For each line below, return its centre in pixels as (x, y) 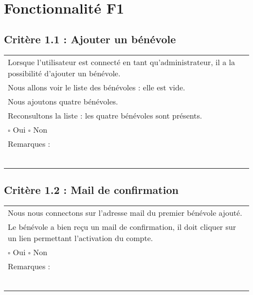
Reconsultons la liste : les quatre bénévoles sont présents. (105, 115)
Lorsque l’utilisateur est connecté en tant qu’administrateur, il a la (121, 62)
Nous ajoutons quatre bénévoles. (63, 101)
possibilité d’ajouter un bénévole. (64, 73)
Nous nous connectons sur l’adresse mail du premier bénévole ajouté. (125, 212)
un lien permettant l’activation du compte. (81, 238)
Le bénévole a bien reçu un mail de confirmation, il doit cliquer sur (122, 226)
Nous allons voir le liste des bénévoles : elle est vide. (97, 87)
